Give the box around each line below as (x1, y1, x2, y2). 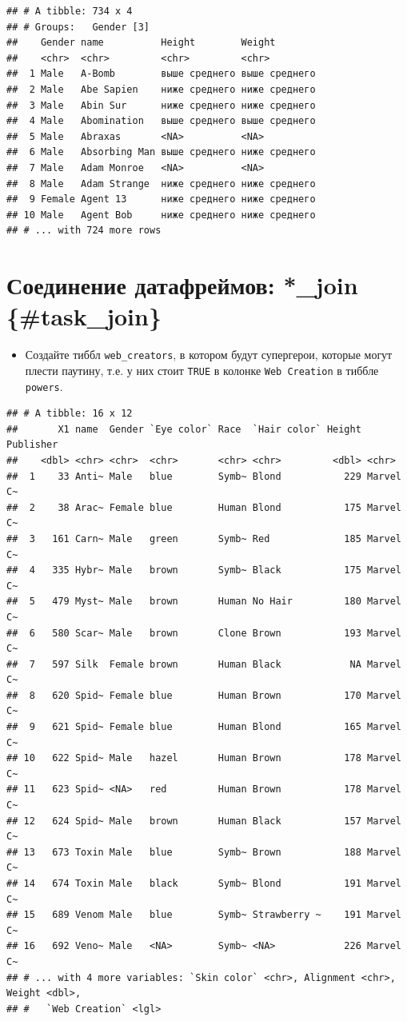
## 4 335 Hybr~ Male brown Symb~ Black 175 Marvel (6, 564, 401, 576)
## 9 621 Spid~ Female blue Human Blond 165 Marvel (6, 721, 401, 733)
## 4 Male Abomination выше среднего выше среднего (6, 115, 316, 127)
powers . (25, 377, 63, 394)
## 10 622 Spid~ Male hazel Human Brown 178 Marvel (6, 752, 401, 764)
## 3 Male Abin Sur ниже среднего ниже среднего (6, 99, 316, 111)
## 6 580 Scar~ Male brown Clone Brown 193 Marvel (6, 627, 401, 639)
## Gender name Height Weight (6, 37, 276, 49)
